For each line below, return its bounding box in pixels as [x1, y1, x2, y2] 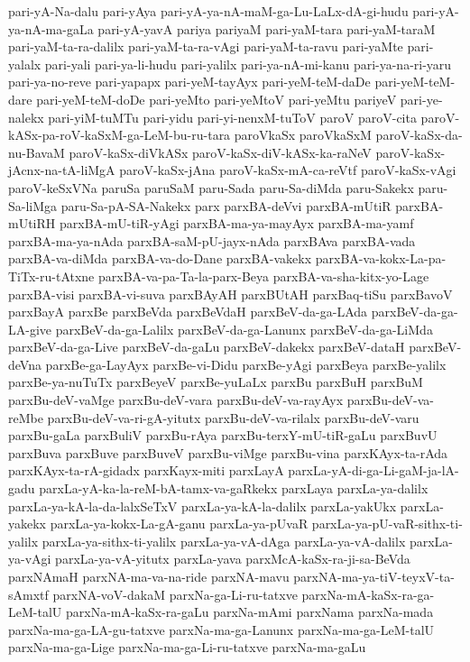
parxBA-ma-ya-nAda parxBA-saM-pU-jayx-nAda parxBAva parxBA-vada [8, 231, 416, 250]
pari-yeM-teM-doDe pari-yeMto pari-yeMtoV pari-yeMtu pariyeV [36, 89, 397, 108]
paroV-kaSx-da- [375, 125, 463, 144]
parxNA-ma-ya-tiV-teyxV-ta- [293, 567, 455, 585]
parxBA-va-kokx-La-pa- [315, 249, 447, 268]
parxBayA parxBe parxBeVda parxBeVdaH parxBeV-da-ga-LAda [8, 302, 368, 321]
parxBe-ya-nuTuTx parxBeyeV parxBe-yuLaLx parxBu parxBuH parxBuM [8, 372, 423, 391]
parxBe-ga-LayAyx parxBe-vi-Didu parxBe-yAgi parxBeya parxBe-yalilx [45, 354, 447, 373]
